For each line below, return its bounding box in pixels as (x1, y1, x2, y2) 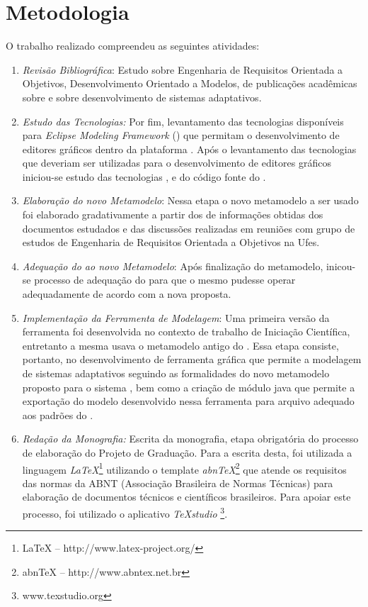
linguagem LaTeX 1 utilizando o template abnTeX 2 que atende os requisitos (22, 460, 347, 477)
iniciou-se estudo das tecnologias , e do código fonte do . (22, 169, 266, 184)
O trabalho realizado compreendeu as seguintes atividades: (6, 38, 260, 53)
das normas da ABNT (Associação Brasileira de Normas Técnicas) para (22, 475, 333, 490)
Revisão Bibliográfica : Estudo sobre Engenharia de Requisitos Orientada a (22, 62, 343, 77)
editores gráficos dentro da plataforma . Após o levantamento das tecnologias (22, 141, 357, 156)
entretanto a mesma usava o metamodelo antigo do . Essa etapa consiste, (22, 338, 339, 352)
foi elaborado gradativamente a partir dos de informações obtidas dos (22, 207, 323, 222)
